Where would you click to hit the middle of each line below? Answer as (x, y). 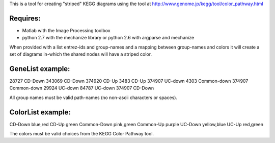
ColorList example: (40, 112)
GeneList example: (40, 69)
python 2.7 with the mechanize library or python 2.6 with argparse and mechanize (108, 38)
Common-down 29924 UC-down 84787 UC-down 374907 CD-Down (82, 88)
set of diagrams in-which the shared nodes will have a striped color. (81, 54)
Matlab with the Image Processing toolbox (66, 30)
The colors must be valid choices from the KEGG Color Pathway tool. (82, 134)
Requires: (25, 18)
